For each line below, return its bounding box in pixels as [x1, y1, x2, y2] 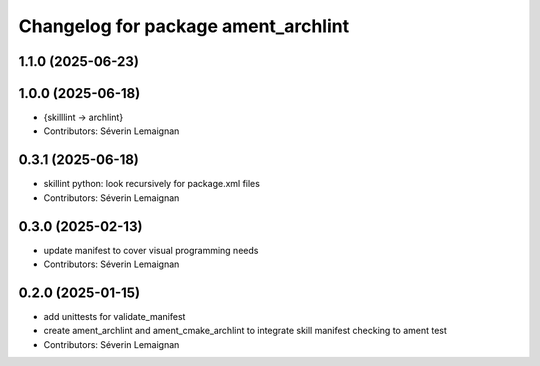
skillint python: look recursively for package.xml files [43, 178, 260, 190]
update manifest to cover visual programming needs [43, 244, 259, 256]
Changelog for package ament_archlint [18, 15, 350, 37]
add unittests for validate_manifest [43, 310, 186, 322]
